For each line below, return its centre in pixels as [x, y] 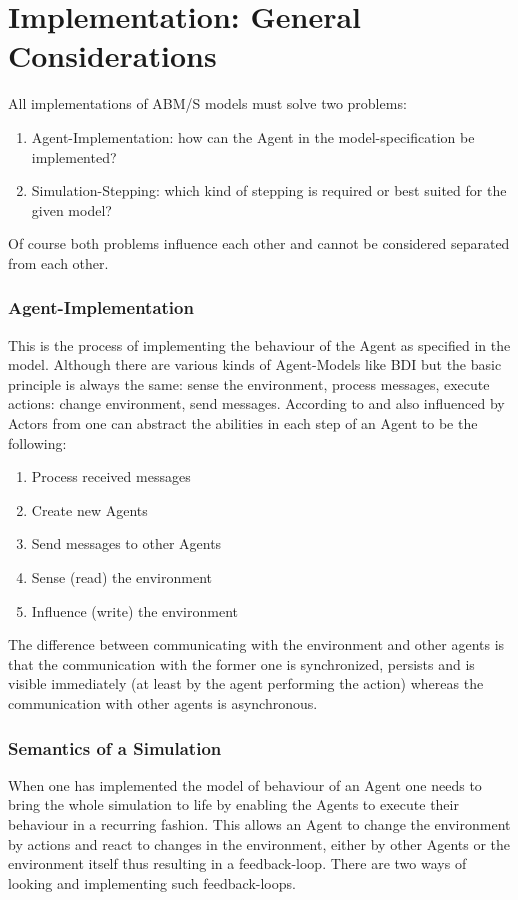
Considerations [112, 55]
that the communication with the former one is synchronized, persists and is [241, 663]
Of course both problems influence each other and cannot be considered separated [259, 243]
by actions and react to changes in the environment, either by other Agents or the [259, 843]
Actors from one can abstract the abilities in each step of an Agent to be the [243, 423]
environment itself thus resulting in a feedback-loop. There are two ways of [237, 863]
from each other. [58, 262]
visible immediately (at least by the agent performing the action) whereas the [246, 683]
